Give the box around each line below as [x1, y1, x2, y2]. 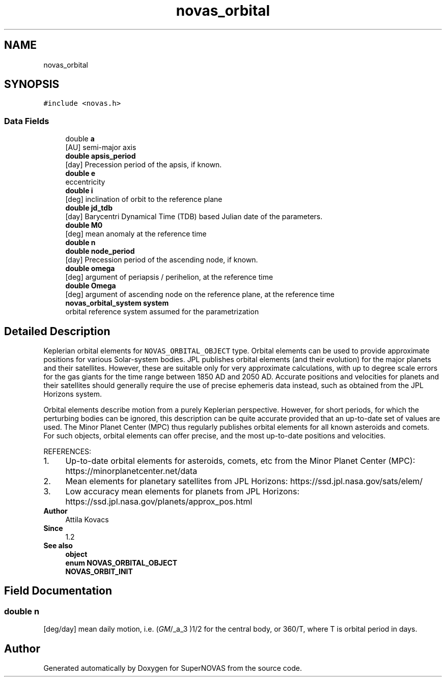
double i [65, 186, 93, 195]
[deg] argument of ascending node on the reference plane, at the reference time [65, 290, 334, 299]
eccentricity [65, 177, 105, 187]
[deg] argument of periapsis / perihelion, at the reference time [65, 273, 273, 282]
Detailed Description [4, 324, 110, 338]
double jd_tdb [65, 203, 113, 213]
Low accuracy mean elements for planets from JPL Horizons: [65, 486, 300, 497]
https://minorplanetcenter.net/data [65, 466, 198, 477]
